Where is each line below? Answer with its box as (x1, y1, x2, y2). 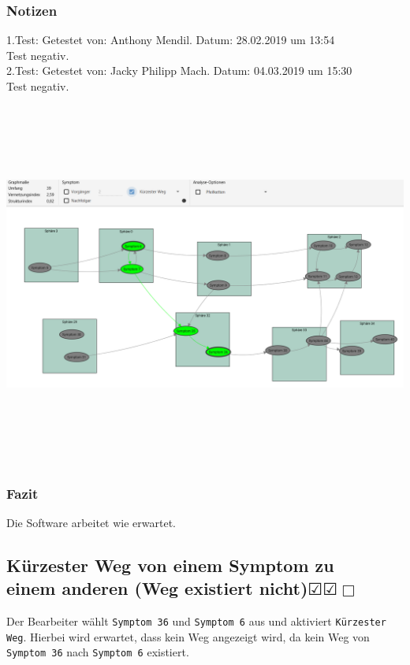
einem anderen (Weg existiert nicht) (6, 576, 308, 600)
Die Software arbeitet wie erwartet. (6, 514, 176, 530)
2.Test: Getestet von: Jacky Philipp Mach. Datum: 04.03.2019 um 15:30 (6, 62, 352, 79)
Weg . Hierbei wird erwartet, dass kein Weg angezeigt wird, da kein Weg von (6, 628, 370, 645)
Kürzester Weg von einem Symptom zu (6, 552, 334, 577)
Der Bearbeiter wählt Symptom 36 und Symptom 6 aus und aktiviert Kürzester (6, 613, 386, 630)
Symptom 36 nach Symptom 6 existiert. (6, 644, 189, 660)
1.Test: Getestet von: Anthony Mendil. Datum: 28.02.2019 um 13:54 (6, 32, 335, 48)
